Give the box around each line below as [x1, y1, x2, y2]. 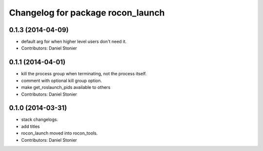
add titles [21, 123, 40, 129]
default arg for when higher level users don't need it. [21, 39, 127, 45]
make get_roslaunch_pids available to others [21, 84, 111, 90]
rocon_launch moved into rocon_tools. [21, 130, 98, 136]
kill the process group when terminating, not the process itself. [21, 71, 147, 77]
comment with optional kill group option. [21, 78, 102, 84]
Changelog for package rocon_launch [9, 7, 165, 18]
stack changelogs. [21, 117, 58, 122]
